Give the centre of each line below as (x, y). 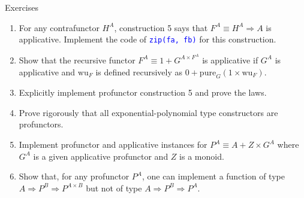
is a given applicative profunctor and (101, 156)
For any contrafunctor (59, 27)
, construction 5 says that (161, 27)
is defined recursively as (139, 71)
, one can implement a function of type (213, 176)
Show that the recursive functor (77, 60)
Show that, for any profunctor (74, 176)
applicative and (47, 71)
